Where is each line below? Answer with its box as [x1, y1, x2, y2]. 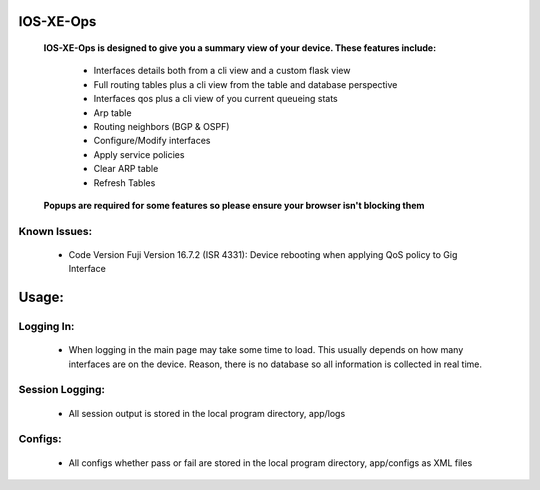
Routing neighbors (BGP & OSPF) [93, 120, 230, 132]
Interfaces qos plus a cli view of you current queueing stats [93, 93, 339, 105]
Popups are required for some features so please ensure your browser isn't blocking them [43, 199, 425, 211]
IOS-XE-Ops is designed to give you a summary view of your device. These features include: [43, 42, 437, 54]
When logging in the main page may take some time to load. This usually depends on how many [68, 344, 464, 356]
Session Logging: [18, 383, 105, 397]
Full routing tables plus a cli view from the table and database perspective [93, 78, 398, 90]
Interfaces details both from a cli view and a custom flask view [93, 65, 351, 77]
